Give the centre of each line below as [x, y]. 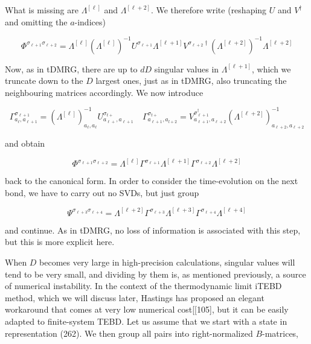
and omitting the [36, 21]
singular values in [187, 68]
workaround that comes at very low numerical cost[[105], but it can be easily [147, 309]
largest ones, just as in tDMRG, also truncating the [191, 81]
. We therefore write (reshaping [209, 10]
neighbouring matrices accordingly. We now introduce [104, 92]
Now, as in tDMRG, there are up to [71, 68]
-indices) [90, 21]
